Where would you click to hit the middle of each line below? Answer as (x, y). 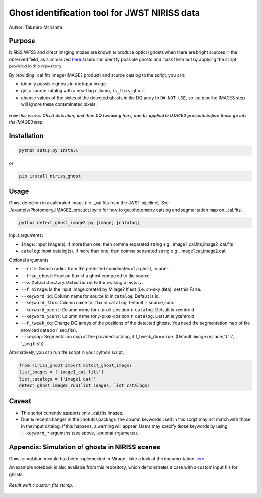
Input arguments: (26, 235)
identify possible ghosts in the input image (64, 84)
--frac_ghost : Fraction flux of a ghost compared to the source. (86, 275)
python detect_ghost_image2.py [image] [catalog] (79, 223)
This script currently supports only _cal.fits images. (72, 413)
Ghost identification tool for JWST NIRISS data (104, 13)
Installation (26, 136)
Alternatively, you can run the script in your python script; (66, 352)
